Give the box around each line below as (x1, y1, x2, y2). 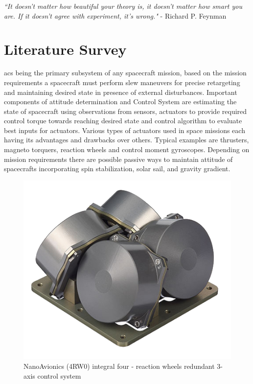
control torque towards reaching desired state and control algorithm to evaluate (4, 115, 242, 126)
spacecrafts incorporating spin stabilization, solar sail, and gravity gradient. (4, 163, 230, 174)
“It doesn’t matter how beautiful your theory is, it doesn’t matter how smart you (4, 1, 242, 11)
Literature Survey (4, 39, 127, 59)
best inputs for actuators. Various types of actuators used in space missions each (4, 125, 245, 135)
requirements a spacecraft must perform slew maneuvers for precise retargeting (4, 77, 240, 87)
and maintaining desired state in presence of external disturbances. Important (4, 87, 237, 97)
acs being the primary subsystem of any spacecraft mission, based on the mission (4, 68, 247, 78)
